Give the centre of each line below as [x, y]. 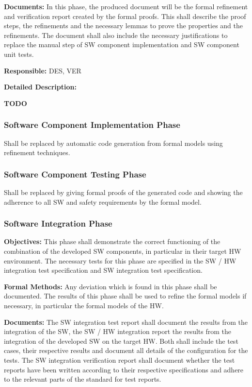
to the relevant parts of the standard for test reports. [83, 379]
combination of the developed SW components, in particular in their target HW [123, 251]
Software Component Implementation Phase [92, 125]
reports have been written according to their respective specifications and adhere [124, 369]
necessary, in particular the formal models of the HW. [84, 305]
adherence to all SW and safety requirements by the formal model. [103, 202]
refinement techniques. [37, 152]
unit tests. [19, 54]
